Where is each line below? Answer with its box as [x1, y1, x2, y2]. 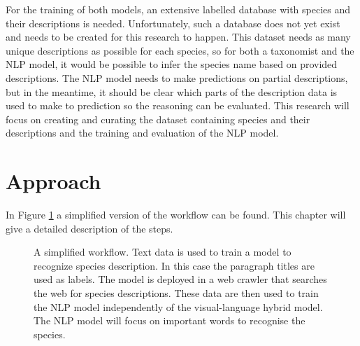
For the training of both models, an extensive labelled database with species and [6, 2, 351, 16]
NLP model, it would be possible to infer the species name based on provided [6, 57, 338, 71]
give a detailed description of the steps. [6, 221, 173, 235]
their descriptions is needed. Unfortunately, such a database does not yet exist [6, 15, 340, 30]
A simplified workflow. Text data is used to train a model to [34, 244, 291, 259]
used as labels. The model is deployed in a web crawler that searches [34, 272, 327, 286]
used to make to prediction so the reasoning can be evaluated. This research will [6, 98, 350, 113]
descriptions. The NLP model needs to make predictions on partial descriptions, [6, 70, 348, 85]
